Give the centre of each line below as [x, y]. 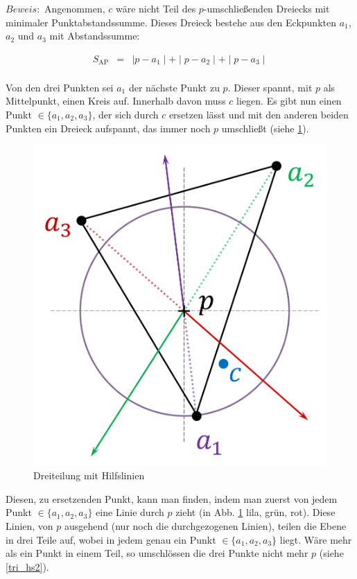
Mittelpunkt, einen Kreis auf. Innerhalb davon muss [116, 101]
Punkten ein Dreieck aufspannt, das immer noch [108, 128]
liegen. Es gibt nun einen [289, 101]
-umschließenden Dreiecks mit [267, 8]
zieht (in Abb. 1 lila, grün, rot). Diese [255, 512]
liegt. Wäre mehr [316, 539]
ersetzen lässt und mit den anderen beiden [259, 115]
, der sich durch [125, 115]
